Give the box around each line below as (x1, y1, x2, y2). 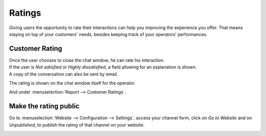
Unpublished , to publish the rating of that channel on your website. (9, 122, 145, 128)
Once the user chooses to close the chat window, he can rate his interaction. (9, 57, 165, 63)
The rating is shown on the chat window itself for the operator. (9, 80, 135, 86)
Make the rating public (9, 102, 80, 110)
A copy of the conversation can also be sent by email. (9, 71, 118, 77)
